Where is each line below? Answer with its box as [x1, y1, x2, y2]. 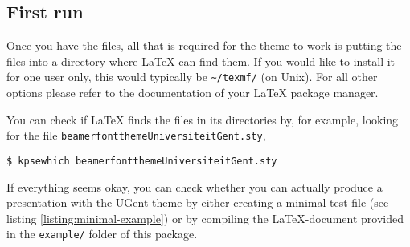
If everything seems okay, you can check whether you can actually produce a [6, 178, 383, 195]
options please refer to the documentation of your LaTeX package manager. [6, 84, 379, 101]
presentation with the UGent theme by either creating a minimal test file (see [6, 194, 389, 211]
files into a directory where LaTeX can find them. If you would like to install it [6, 52, 396, 69]
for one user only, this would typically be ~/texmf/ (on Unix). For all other [6, 68, 378, 85]
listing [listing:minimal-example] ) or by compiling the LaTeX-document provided [6, 209, 404, 226]
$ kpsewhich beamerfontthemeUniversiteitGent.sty [6, 155, 277, 167]
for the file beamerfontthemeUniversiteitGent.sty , [6, 127, 266, 144]
